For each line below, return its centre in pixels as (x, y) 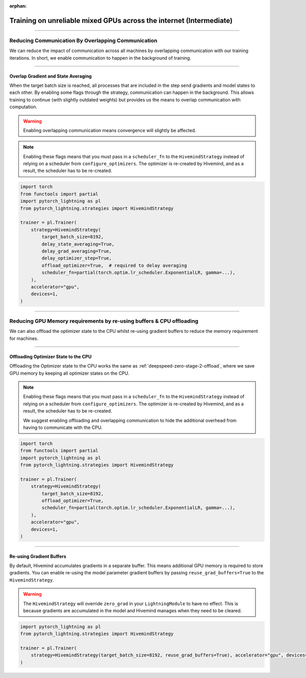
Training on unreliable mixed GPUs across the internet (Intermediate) (121, 20)
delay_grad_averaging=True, (77, 251)
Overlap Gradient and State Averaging (50, 76)
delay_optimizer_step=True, (77, 258)
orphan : (18, 6)
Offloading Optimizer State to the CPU (50, 356)
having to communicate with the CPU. (63, 427)
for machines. (24, 338)
